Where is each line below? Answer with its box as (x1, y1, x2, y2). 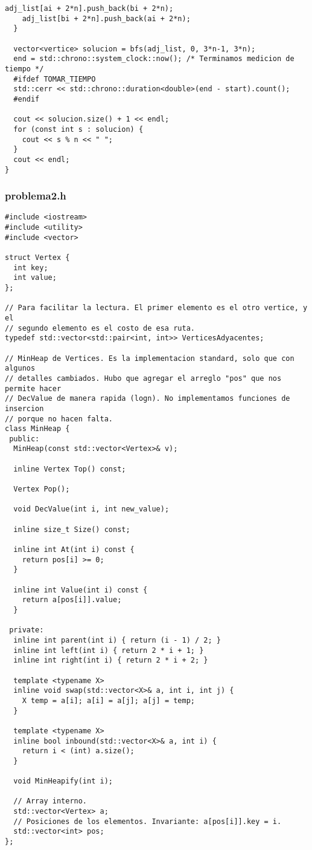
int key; (13, 263, 48, 272)
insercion (5, 404, 44, 413)
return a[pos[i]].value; (22, 595, 122, 605)
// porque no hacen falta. (5, 414, 113, 423)
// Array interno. (13, 797, 88, 806)
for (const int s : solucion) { (13, 125, 144, 134)
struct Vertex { (5, 253, 70, 262)
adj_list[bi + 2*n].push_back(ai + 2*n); (22, 14, 191, 23)
